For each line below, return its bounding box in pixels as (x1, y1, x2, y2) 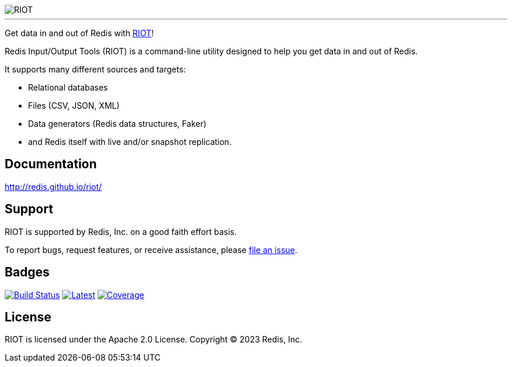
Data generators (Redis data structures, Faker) (28, 119, 207, 129)
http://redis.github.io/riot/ (5, 181, 102, 192)
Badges (5, 265, 50, 280)
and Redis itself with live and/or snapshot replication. (28, 137, 232, 147)
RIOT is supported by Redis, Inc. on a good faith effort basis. (5, 226, 237, 237)
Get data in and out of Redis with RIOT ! (5, 28, 154, 38)
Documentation (5, 157, 97, 172)
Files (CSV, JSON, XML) (28, 101, 120, 110)
